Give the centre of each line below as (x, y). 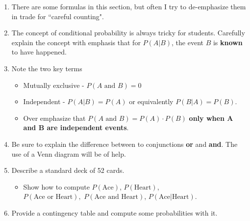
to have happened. (39, 52)
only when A (211, 118)
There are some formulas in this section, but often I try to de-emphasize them (129, 6)
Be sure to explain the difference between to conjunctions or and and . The (125, 144)
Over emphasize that (54, 118)
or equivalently (151, 101)
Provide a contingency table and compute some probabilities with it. (114, 212)
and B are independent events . (76, 127)
